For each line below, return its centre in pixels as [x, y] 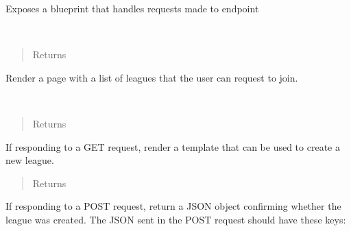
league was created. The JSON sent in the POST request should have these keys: [176, 219]
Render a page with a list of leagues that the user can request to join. [152, 77]
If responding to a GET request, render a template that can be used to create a [173, 146]
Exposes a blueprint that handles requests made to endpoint [132, 8]
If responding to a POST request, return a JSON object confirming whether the [173, 206]
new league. [30, 160]
